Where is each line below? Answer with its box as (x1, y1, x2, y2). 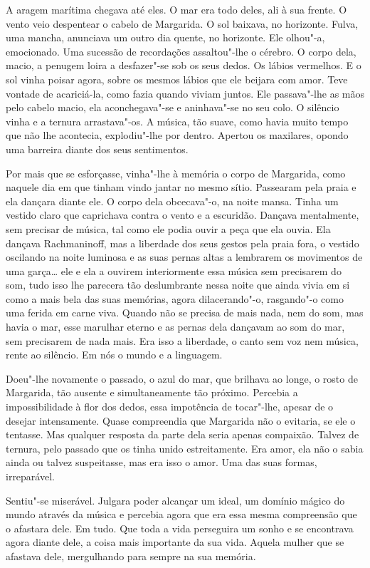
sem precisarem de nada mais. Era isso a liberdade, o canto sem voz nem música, (6, 333, 359, 348)
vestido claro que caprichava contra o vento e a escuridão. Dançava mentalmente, (6, 207, 359, 222)
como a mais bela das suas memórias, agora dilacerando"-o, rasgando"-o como (6, 291, 344, 306)
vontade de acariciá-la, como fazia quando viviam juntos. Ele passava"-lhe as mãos (6, 86, 364, 100)
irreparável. (6, 469, 55, 483)
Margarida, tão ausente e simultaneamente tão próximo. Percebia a (6, 385, 298, 400)
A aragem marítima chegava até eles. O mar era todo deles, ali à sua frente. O (6, 2, 347, 16)
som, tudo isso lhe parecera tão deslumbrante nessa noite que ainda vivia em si (6, 277, 350, 292)
